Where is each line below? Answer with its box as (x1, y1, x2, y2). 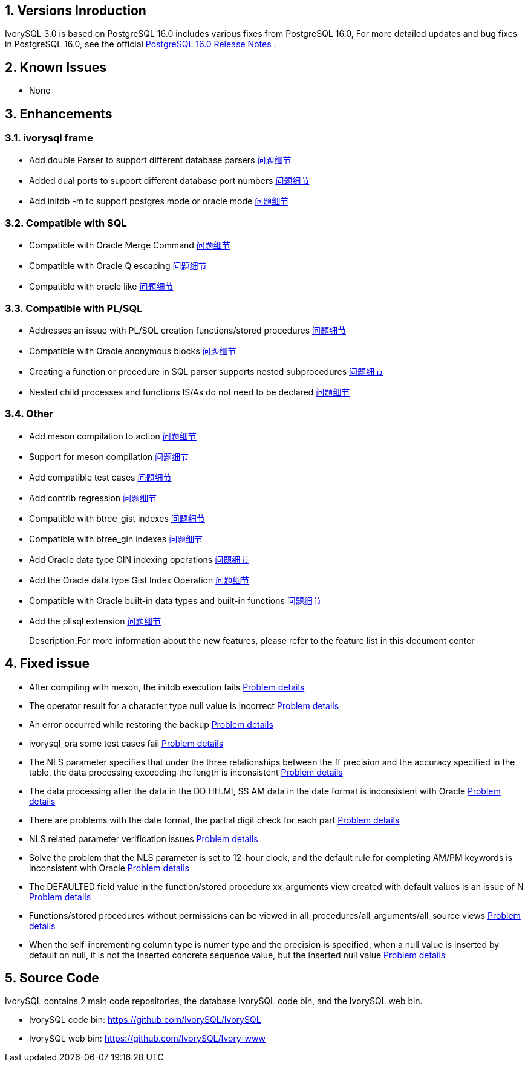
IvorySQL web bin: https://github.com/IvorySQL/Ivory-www (29, 1033, 266, 1044)
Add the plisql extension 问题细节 (29, 615, 161, 626)
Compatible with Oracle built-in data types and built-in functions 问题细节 (29, 595, 321, 606)
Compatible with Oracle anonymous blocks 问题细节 (29, 345, 236, 356)
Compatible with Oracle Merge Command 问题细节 (29, 240, 230, 251)
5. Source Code (5, 970, 99, 985)
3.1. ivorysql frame (5, 132, 93, 144)
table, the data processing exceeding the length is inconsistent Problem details (29, 767, 343, 777)
